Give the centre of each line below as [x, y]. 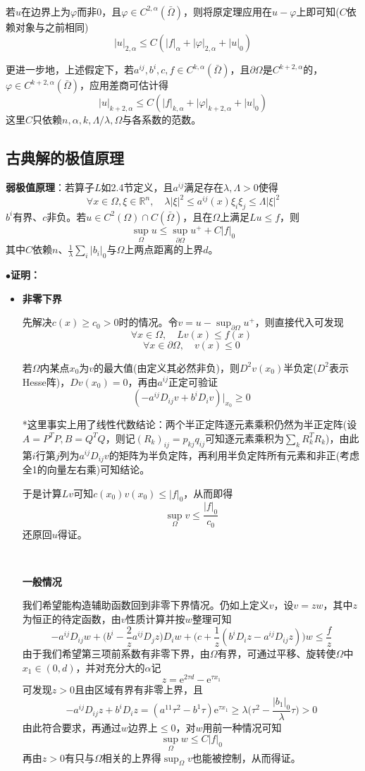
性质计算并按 [155, 619]
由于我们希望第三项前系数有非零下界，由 [116, 654]
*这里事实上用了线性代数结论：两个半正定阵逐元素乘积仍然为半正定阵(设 [190, 424]
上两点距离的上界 [164, 249]
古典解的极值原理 [65, 158]
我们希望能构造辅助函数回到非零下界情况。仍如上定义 [146, 605]
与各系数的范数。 [162, 120]
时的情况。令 [148, 322]
